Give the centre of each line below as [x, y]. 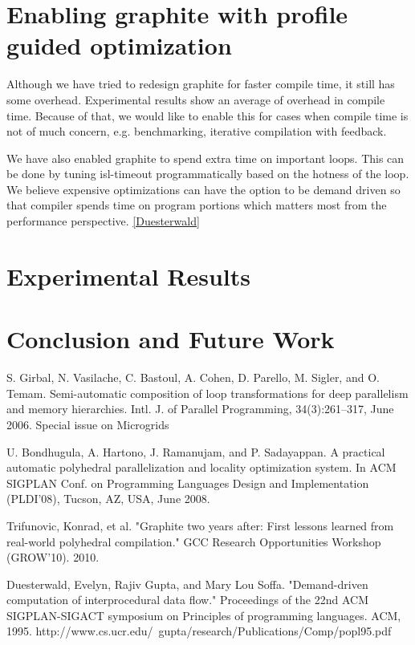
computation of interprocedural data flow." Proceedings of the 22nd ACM [187, 600]
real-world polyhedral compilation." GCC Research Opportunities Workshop [194, 541]
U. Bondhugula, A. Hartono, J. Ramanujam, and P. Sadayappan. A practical [196, 451]
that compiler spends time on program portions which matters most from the [197, 205]
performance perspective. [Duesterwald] [103, 221]
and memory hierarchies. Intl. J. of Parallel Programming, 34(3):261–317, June [200, 409]
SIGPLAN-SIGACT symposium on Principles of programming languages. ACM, [204, 615]
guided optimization [119, 45]
